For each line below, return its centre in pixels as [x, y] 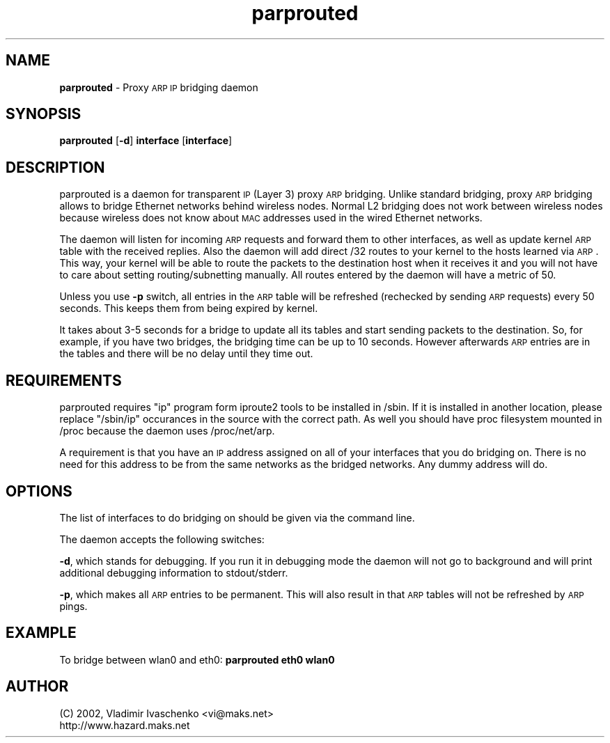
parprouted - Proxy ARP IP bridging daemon [159, 87]
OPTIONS [39, 491]
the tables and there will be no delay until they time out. [186, 354]
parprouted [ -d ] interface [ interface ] [146, 141]
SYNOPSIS [44, 114]
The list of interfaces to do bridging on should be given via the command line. [237, 517]
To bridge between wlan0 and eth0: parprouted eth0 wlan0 [197, 659]
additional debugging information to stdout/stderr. [174, 572]
